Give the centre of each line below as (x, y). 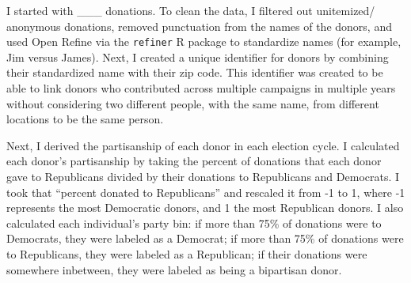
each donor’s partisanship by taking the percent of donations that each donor (194, 161)
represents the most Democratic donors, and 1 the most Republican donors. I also (205, 208)
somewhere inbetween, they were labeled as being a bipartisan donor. (174, 269)
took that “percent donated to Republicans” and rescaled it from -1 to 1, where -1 (206, 192)
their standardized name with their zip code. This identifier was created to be (195, 72)
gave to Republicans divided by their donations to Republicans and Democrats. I (203, 176)
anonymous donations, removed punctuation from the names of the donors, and (199, 26)
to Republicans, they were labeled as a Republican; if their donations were (187, 253)
